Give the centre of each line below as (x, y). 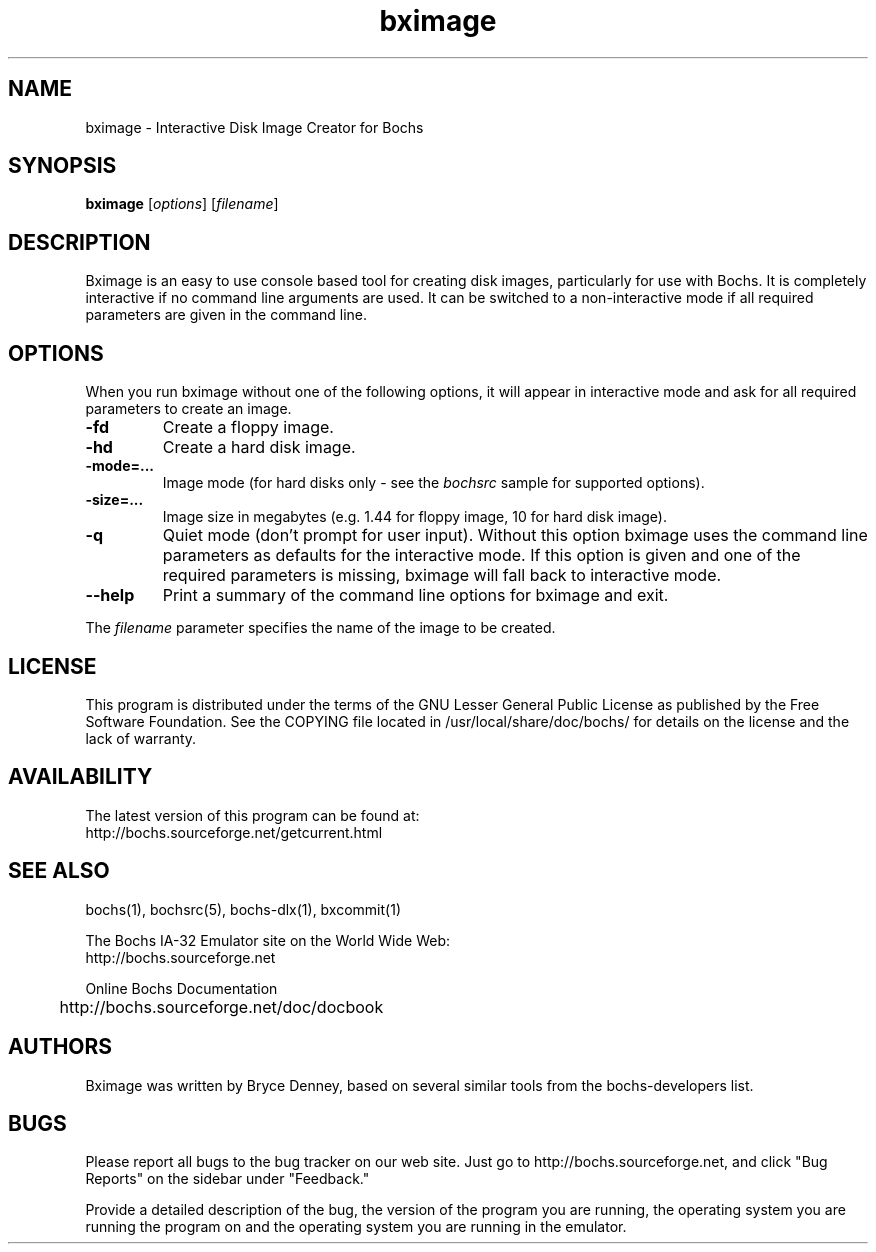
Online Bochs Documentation (181, 988)
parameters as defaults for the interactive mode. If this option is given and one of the (481, 555)
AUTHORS (60, 1047)
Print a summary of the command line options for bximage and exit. (415, 595)
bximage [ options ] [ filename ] (182, 204)
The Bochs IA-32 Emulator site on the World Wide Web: (268, 940)
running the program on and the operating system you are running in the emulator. (356, 1227)
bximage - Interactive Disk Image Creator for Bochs (254, 127)
